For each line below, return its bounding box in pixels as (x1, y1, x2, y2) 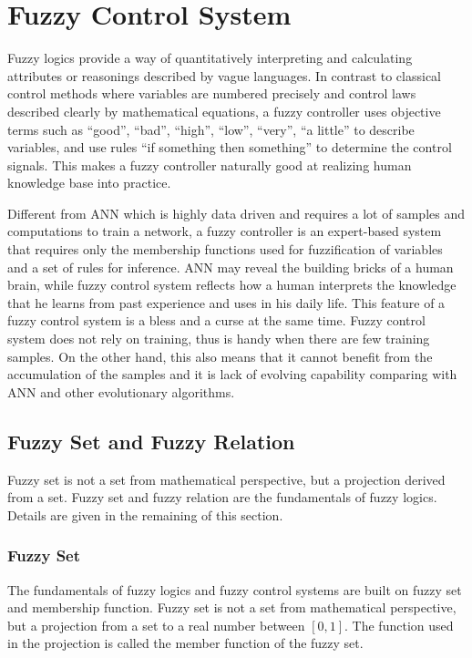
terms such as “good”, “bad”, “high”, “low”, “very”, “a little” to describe (7, 119, 415, 139)
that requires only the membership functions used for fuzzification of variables (7, 240, 443, 259)
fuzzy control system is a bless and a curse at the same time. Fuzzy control (7, 311, 426, 330)
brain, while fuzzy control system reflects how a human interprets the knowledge (7, 275, 457, 294)
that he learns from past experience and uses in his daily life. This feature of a (7, 293, 446, 312)
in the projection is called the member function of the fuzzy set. (7, 633, 364, 653)
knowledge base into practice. (7, 173, 171, 192)
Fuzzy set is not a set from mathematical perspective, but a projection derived (7, 469, 446, 488)
